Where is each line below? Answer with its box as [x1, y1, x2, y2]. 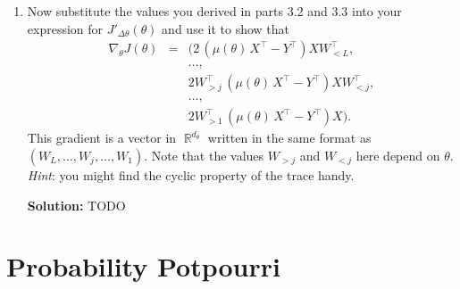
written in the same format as [207, 128, 372, 147]
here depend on [355, 145, 440, 164]
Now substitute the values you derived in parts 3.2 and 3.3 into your [27, 2, 402, 20]
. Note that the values [144, 145, 264, 164]
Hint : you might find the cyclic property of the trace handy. [27, 165, 355, 184]
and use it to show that [162, 19, 289, 37]
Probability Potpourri [6, 248, 280, 285]
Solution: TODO [27, 195, 126, 214]
